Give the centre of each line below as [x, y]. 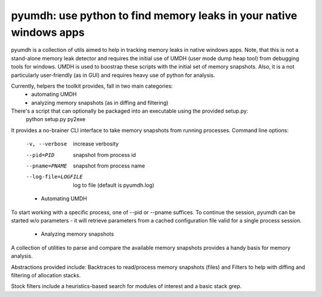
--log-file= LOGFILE [54, 177]
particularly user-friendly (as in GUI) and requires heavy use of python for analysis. [113, 75]
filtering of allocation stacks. [46, 275]
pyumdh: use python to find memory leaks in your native [154, 16]
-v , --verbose [47, 144]
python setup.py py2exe [56, 119]
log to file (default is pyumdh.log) [114, 185]
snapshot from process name [109, 166]
